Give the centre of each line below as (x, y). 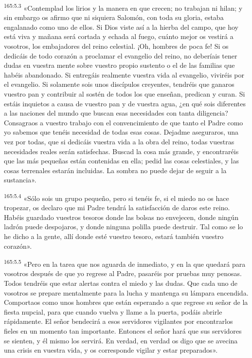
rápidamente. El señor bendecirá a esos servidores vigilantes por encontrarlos (118, 321)
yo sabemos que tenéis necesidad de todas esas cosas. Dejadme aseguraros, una (121, 132)
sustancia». (20, 180)
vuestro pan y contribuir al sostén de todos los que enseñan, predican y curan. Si (125, 94)
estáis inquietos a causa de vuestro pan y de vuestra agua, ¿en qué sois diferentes (125, 103)
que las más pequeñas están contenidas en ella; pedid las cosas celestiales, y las (121, 161)
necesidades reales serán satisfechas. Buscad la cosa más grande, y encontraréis (121, 151)
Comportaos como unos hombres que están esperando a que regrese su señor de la (126, 302)
